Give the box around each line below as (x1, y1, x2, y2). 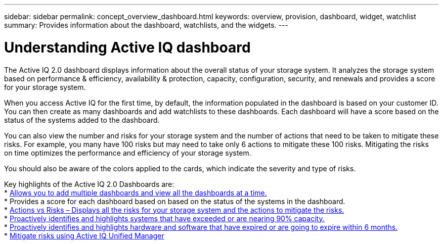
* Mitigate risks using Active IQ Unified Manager (4, 231, 164, 240)
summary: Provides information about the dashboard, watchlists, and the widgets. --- (4, 21, 288, 29)
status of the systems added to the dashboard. (4, 115, 160, 124)
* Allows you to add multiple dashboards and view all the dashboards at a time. (4, 188, 267, 197)
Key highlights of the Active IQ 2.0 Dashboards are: (4, 179, 174, 188)
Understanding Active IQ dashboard (4, 38, 251, 56)
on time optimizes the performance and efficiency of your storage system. (4, 148, 251, 157)
